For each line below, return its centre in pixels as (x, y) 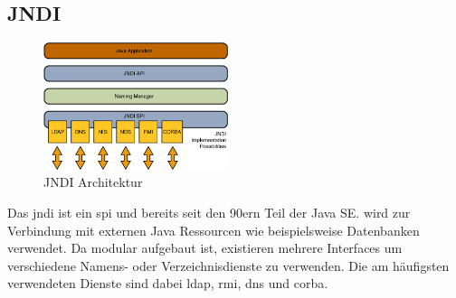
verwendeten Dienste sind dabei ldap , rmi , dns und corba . (168, 283)
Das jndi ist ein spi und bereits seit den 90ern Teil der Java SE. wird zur (209, 212)
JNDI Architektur (93, 182)
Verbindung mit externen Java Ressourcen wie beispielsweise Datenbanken (214, 230)
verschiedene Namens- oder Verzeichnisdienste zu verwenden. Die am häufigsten (228, 265)
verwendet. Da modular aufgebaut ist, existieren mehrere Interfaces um (205, 248)
